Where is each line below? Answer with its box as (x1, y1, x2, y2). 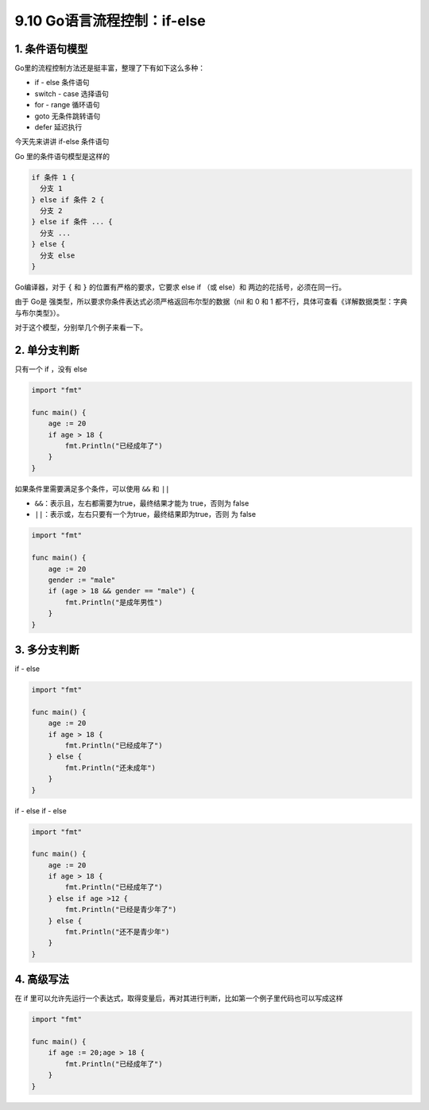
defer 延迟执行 (34, 122, 83, 132)
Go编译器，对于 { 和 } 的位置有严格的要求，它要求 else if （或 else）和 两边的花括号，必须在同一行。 (14, 282, 346, 292)
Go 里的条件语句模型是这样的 (14, 151, 110, 161)
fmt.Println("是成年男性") (64, 597, 163, 607)
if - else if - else (14, 805, 67, 815)
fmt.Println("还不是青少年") (64, 927, 170, 937)
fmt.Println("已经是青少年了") (64, 905, 177, 914)
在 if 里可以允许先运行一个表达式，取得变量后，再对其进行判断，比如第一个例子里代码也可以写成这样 (14, 994, 343, 1003)
